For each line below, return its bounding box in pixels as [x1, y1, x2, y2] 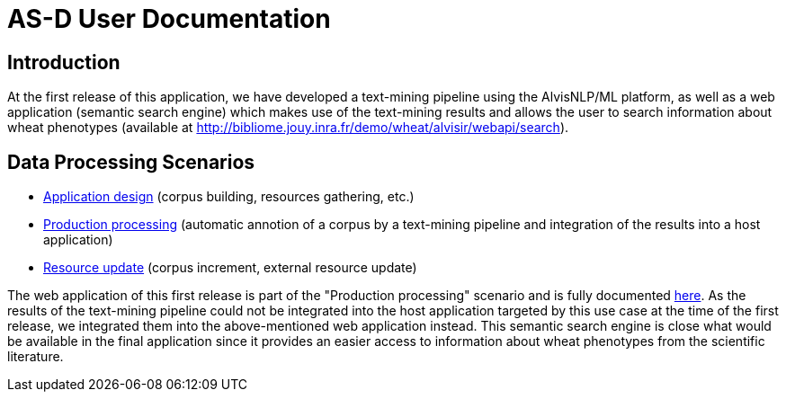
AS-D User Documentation [7, 4, 331, 34]
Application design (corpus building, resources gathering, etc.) [43, 189, 415, 205]
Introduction [7, 50, 121, 74]
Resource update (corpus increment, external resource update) [43, 260, 417, 276]
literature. [7, 349, 64, 365]
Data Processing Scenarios [7, 150, 255, 173]
